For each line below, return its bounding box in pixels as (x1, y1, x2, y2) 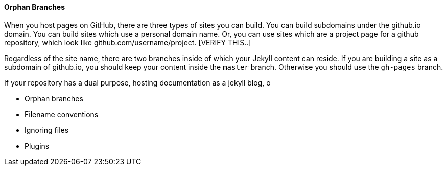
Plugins (25, 141, 50, 150)
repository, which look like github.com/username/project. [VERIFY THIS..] (4, 38, 251, 47)
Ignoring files (25, 125, 69, 134)
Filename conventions (25, 109, 99, 119)
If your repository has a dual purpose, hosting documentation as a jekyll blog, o (4, 78, 271, 87)
